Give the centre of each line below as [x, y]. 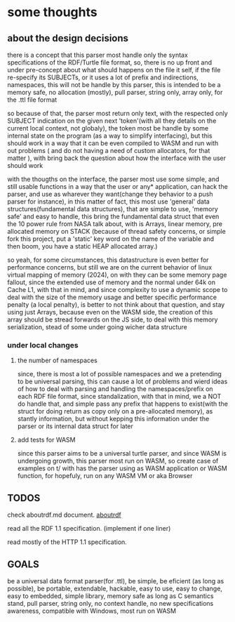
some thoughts [52, 12]
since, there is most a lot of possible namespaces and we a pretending [120, 374]
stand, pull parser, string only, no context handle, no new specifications [110, 603]
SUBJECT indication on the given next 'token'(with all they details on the [112, 121]
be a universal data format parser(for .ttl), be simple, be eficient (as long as [116, 581]
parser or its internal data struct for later [75, 426]
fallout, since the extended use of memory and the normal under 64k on [112, 282]
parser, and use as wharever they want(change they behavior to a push [110, 194]
